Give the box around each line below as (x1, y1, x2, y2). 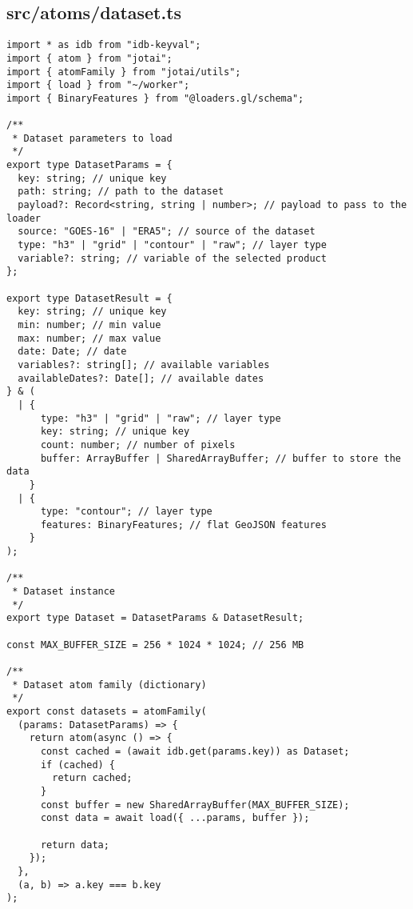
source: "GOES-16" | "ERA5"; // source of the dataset (18, 226, 316, 238)
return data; (40, 839, 109, 851)
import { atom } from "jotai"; (6, 52, 173, 64)
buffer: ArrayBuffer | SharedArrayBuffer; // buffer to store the (40, 452, 401, 464)
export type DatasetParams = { (6, 159, 173, 171)
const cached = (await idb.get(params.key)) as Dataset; (40, 745, 350, 757)
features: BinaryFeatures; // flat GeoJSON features (40, 519, 327, 531)
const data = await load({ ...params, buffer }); (40, 812, 310, 824)
